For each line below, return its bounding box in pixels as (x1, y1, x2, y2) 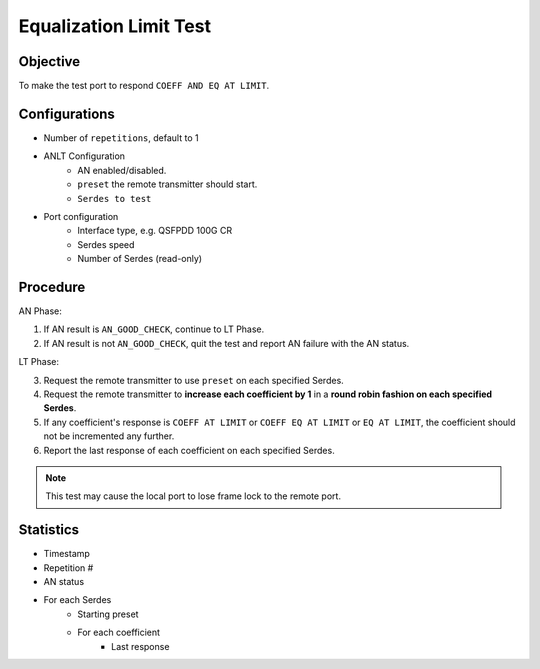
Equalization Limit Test (18, 15, 212, 37)
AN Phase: (18, 305, 62, 317)
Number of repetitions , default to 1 (43, 131, 199, 144)
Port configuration (43, 210, 119, 222)
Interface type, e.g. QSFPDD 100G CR (77, 225, 233, 237)
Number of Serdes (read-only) (77, 253, 203, 265)
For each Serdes (43, 594, 112, 606)
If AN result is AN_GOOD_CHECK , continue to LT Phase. (43, 323, 265, 335)
